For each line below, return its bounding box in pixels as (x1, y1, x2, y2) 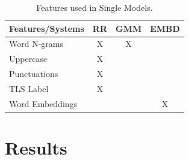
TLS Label (9, 82, 49, 94)
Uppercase (9, 52, 48, 65)
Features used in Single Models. (36, 1, 153, 13)
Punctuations (9, 67, 58, 80)
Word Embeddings (9, 97, 78, 109)
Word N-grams (9, 37, 63, 50)
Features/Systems (9, 22, 84, 34)
